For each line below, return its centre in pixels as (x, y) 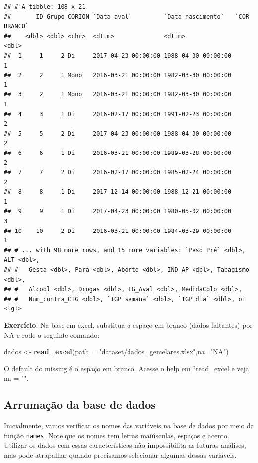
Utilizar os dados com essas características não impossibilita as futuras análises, (125, 445)
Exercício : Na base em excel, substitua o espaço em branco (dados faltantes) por (128, 325)
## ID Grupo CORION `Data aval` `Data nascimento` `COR (127, 17)
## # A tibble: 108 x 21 (45, 7)
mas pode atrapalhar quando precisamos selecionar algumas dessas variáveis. (120, 455)
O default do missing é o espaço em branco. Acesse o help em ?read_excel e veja (127, 368)
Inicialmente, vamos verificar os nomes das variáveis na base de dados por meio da (129, 425)
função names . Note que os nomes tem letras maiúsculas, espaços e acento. (117, 435)
